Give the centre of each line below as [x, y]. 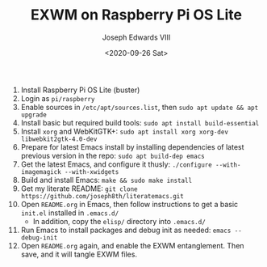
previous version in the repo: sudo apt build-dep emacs [113, 155]
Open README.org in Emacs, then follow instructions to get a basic [129, 204]
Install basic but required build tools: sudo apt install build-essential [140, 122]
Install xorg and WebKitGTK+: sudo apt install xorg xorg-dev [125, 131]
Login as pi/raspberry [58, 98]
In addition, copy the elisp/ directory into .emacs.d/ [119, 221]
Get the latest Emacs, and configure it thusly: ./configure [116, 164]
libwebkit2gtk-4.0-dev [59, 139]
